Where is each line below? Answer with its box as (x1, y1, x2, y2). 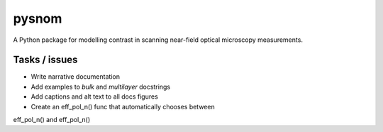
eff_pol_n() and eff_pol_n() (13, 116, 91, 124)
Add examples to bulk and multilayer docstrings (30, 82, 170, 91)
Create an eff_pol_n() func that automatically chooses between (30, 102, 216, 111)
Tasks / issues (13, 54, 78, 66)
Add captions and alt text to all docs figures (30, 92, 159, 101)
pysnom (13, 11, 62, 26)
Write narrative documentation (30, 72, 121, 81)
